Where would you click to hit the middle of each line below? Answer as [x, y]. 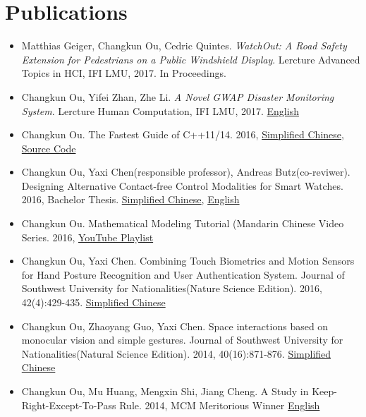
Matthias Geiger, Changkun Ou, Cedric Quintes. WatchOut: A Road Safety [184, 46]
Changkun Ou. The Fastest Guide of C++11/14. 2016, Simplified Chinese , [183, 134]
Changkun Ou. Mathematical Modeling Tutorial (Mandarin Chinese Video [183, 223]
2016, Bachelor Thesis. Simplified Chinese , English [130, 199]
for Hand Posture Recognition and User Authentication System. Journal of [183, 274]
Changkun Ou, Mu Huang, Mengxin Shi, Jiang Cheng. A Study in [165, 391]
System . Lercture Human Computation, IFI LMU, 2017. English [160, 110]
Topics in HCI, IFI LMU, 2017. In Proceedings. [124, 73]
